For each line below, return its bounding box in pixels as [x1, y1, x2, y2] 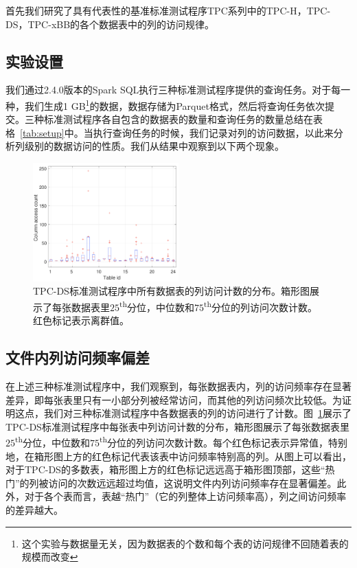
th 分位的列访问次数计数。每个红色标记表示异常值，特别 [100, 433, 348, 449]
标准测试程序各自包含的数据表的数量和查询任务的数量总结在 [43, 112, 313, 126]
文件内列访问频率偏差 [5, 347, 150, 368]
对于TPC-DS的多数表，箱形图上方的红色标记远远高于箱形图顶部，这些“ [5, 462, 325, 477]
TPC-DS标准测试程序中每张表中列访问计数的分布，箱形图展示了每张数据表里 [5, 419, 349, 433]
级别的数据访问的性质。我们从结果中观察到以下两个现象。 [24, 139, 284, 153]
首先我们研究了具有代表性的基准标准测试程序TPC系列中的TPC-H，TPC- [5, 3, 331, 17]
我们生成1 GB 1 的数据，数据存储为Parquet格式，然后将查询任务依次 [24, 96, 325, 113]
